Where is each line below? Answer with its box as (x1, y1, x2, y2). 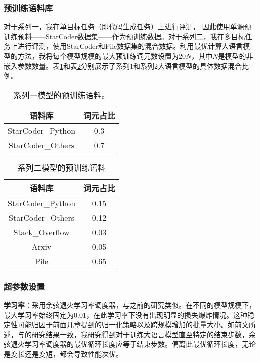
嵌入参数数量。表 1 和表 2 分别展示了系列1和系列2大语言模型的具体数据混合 (4, 60, 242, 71)
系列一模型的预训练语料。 (13, 89, 110, 101)
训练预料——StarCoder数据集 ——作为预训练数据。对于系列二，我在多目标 (4, 31, 245, 41)
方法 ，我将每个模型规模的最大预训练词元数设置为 (17, 51, 179, 61)
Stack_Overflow (13, 226, 70, 238)
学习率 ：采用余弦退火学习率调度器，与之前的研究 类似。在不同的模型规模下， (4, 300, 256, 310)
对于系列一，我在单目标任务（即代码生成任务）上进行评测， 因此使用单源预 (4, 21, 251, 32)
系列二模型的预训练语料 (17, 161, 106, 173)
